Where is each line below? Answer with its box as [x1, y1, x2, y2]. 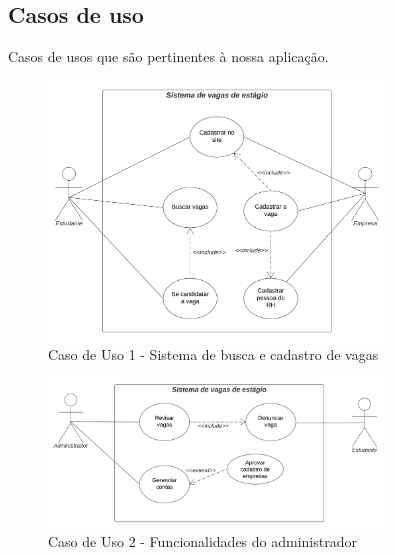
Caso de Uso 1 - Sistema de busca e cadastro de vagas [48, 344, 379, 365]
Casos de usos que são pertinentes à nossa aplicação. [8, 46, 329, 67]
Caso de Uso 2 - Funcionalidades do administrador [48, 530, 357, 551]
